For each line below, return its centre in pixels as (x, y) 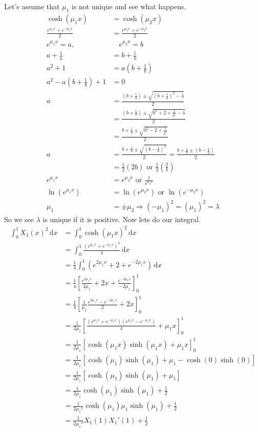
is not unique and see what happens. (129, 6)
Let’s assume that (32, 6)
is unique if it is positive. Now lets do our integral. (122, 219)
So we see (19, 219)
